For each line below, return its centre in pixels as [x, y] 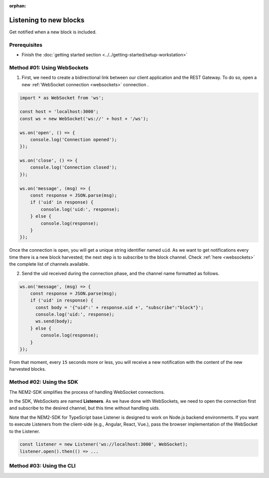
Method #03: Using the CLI [42, 466]
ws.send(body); [54, 321]
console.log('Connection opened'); [73, 139]
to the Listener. [24, 431]
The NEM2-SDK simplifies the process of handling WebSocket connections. [87, 392]
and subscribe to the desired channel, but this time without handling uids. [85, 408]
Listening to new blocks [47, 20]
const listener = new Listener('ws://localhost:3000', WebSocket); [104, 444]
